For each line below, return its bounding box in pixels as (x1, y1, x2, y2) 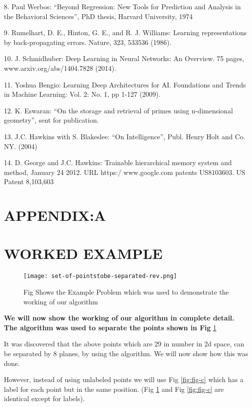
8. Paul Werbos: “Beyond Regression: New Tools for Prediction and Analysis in (4, 1, 241, 11)
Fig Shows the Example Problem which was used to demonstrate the (23, 287, 229, 297)
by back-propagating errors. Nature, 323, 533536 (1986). (4, 37, 172, 47)
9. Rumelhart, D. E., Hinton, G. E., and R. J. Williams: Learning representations (4, 27, 247, 38)
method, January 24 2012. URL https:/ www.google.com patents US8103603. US (4, 167, 246, 177)
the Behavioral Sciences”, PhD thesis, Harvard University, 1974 (4, 11, 193, 21)
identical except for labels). (4, 393, 85, 404)
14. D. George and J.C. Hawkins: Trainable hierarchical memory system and (4, 157, 232, 168)
